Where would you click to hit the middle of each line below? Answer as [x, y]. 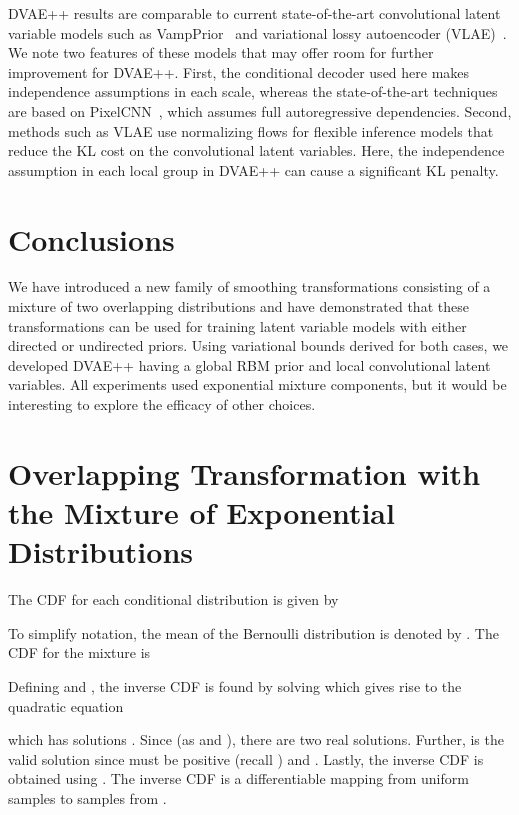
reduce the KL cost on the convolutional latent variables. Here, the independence [256, 150]
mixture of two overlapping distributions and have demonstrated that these [238, 306]
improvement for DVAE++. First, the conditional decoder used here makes [239, 71]
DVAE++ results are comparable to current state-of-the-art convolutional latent [254, 13]
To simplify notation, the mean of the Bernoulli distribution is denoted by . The [253, 632]
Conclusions [91, 238]
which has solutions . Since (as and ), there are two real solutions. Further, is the [256, 739]
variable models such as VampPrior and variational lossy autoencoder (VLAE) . [257, 32]
